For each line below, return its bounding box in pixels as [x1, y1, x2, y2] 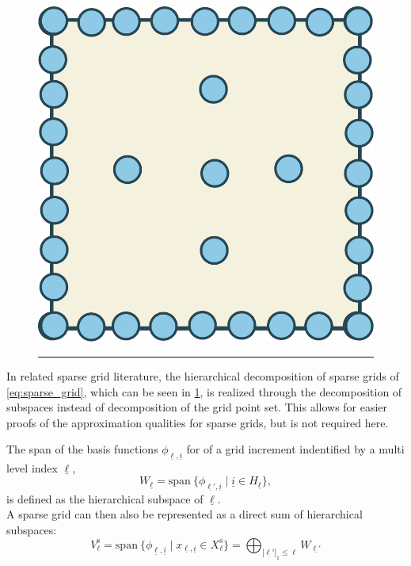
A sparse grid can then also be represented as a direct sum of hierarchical [6, 506, 363, 522]
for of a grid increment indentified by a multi [186, 441, 405, 457]
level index [6, 459, 58, 476]
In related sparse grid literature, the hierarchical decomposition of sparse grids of [6, 368, 399, 384]
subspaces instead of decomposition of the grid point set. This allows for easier [6, 399, 388, 415]
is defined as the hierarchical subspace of [6, 490, 204, 507]
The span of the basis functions [6, 441, 158, 457]
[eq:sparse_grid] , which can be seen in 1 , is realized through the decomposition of [6, 383, 402, 400]
